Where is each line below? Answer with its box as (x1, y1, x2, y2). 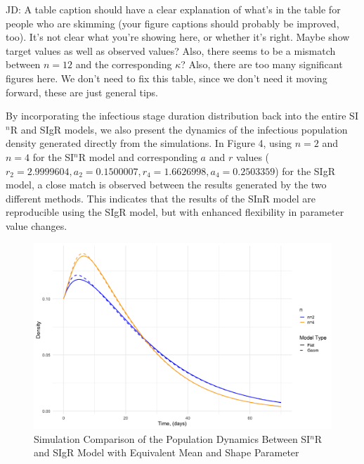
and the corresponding (75, 57, 172, 72)
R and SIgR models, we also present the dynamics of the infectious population (10, 122, 348, 136)
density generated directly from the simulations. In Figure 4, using (6, 136, 292, 150)
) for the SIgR (275, 163, 335, 178)
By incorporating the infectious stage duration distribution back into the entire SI (6, 108, 358, 123)
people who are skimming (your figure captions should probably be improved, (6, 15, 339, 30)
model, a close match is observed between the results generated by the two (6, 177, 327, 192)
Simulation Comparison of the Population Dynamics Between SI (34, 431, 311, 446)
